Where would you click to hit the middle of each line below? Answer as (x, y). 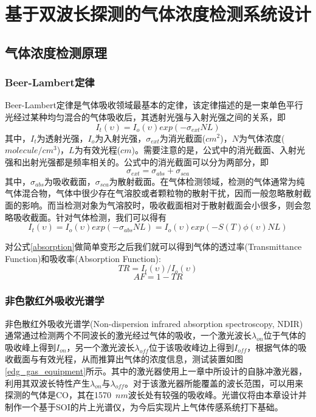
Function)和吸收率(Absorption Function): (83, 258)
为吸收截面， (70, 181)
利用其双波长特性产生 (47, 383)
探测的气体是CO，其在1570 (58, 395)
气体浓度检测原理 (56, 52)
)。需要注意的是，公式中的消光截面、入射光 (218, 150)
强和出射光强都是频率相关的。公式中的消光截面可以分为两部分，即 (137, 161)
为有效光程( (98, 150)
